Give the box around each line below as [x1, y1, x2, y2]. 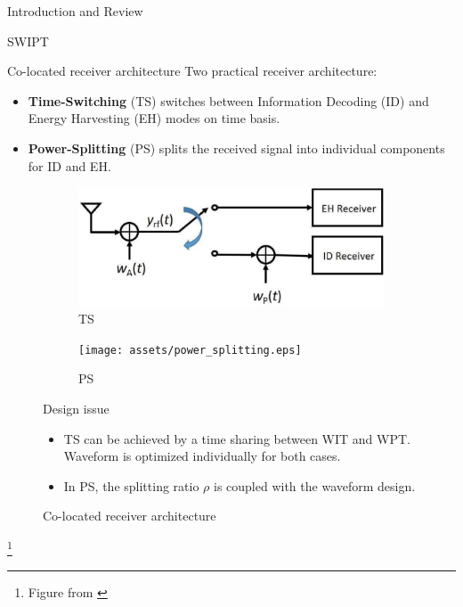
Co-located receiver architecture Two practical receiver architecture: [7, 62, 378, 80]
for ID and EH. [28, 156, 111, 175]
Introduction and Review [7, 2, 143, 20]
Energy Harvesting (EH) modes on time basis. [28, 109, 280, 127]
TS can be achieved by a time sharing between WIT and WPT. [63, 429, 410, 447]
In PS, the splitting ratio [63, 476, 199, 495]
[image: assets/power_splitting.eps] [78, 343, 302, 357]
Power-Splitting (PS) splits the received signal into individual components [28, 138, 445, 157]
